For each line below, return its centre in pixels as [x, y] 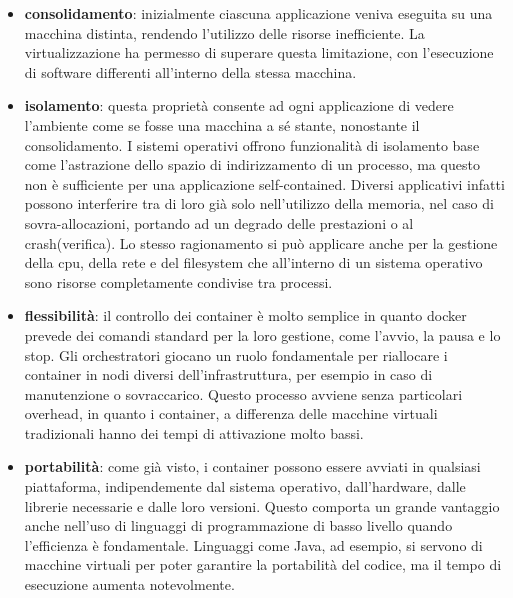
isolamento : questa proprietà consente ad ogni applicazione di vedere [239, 105]
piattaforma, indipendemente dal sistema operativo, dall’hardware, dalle [245, 486]
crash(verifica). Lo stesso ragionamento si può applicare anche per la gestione [261, 242]
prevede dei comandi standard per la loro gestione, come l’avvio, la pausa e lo [262, 334]
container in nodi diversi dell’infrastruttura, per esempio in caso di [228, 374]
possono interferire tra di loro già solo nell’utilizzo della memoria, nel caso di [259, 203]
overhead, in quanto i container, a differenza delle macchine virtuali [231, 413]
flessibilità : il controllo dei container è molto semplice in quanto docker [245, 315]
